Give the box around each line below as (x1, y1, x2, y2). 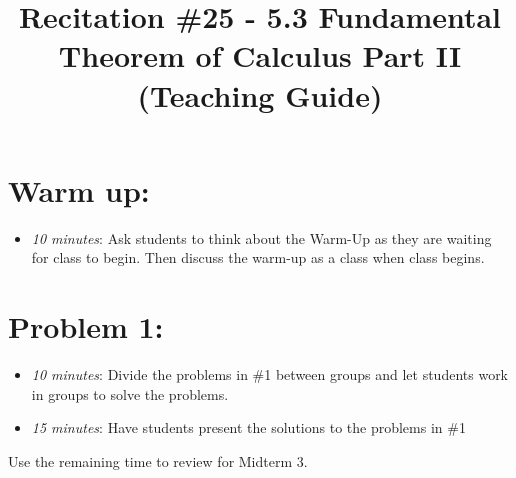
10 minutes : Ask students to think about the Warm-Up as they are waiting (31, 227, 492, 248)
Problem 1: (8, 306, 164, 347)
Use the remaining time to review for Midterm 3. (8, 450, 308, 471)
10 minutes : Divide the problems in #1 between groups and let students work (31, 364, 509, 384)
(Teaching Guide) (137, 74, 383, 115)
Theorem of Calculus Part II (58, 35, 462, 76)
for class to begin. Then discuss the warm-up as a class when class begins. (31, 247, 485, 268)
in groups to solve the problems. (31, 383, 229, 404)
